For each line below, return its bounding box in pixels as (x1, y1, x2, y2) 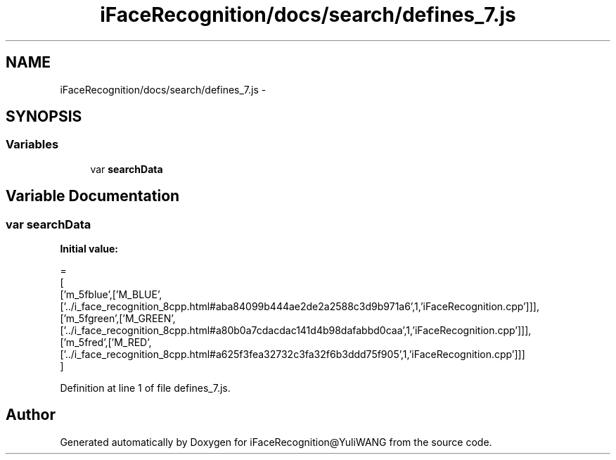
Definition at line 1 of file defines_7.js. (60, 382, 231, 395)
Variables (6, 137, 59, 152)
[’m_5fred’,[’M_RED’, (60, 336, 152, 349)
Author (6, 406, 56, 424)
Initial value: (60, 243, 118, 255)
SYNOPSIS (6, 108, 82, 126)
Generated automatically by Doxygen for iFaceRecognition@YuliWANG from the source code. (60, 435, 492, 448)
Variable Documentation (6, 187, 180, 205)
